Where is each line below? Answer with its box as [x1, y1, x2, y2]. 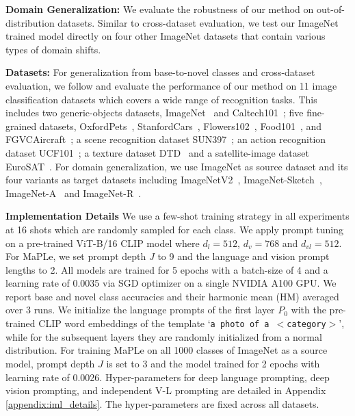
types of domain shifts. [5, 42, 101, 56]
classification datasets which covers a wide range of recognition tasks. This [5, 92, 317, 106]
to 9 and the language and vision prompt [157, 249, 330, 263]
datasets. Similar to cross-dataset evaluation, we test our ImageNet [57, 15, 339, 29]
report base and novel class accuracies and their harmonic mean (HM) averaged [5, 289, 339, 303]
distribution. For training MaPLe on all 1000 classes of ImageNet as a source [5, 343, 328, 357]
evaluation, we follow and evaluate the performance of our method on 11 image [5, 78, 337, 92]
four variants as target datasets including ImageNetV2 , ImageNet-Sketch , [5, 172, 322, 187]
